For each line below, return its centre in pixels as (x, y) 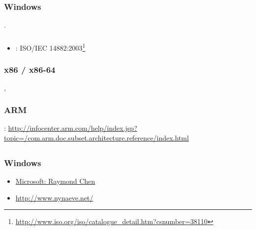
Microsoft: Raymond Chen (55, 181)
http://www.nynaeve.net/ (54, 197)
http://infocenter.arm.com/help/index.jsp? (73, 128)
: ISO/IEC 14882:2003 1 (50, 47)
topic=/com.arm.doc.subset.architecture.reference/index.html (96, 137)
